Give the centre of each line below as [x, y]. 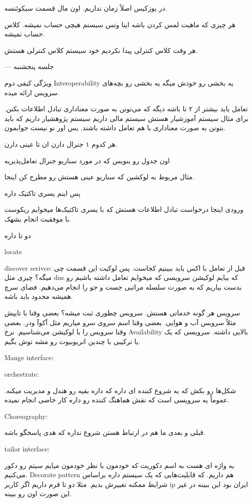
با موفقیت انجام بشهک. [38, 218]
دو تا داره [18, 235]
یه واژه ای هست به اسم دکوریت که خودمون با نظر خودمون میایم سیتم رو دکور [119, 465]
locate [13, 251]
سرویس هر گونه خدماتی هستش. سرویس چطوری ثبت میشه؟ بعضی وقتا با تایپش [122, 313]
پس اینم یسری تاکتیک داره [42, 193]
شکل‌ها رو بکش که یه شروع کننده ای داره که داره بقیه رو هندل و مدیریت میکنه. [120, 390]
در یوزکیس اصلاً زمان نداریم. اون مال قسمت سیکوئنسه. [86, 8]
